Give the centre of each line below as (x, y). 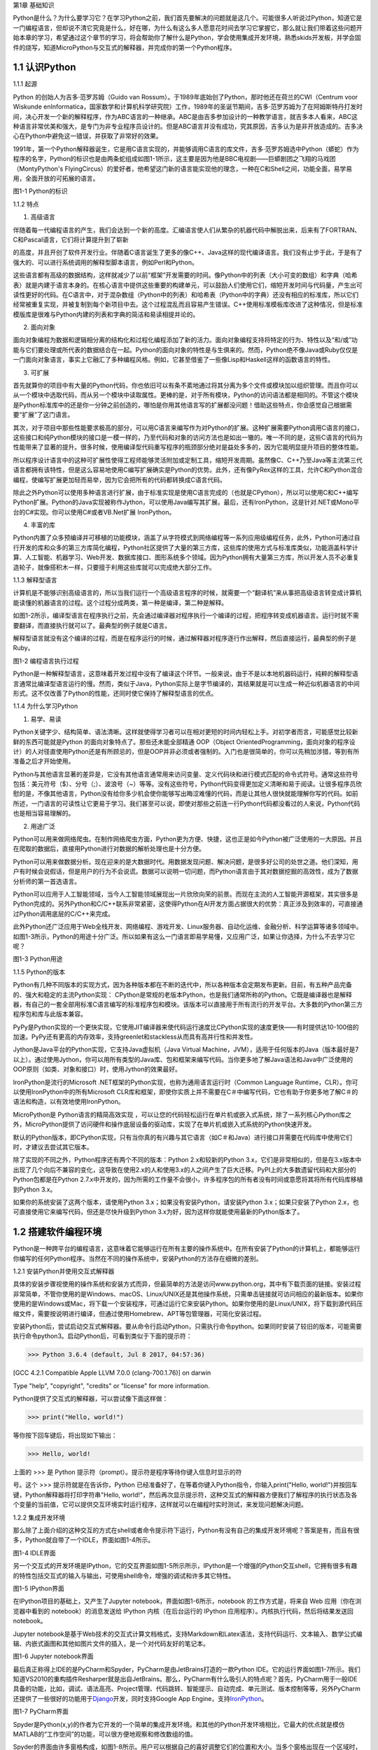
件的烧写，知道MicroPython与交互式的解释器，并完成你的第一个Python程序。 (124, 47)
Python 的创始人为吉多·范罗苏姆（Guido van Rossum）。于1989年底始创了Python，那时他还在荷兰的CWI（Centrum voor (185, 97)
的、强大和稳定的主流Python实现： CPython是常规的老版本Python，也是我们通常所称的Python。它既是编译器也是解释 (183, 995)
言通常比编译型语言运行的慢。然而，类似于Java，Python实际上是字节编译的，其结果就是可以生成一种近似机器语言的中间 (186, 683)
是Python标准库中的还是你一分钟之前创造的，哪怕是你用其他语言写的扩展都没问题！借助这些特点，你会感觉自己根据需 (183, 405)
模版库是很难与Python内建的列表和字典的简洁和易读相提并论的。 (106, 314)
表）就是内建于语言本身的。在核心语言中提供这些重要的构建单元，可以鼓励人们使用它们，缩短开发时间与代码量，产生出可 (188, 285)
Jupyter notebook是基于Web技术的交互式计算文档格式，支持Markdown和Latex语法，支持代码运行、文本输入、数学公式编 (188, 1634)
